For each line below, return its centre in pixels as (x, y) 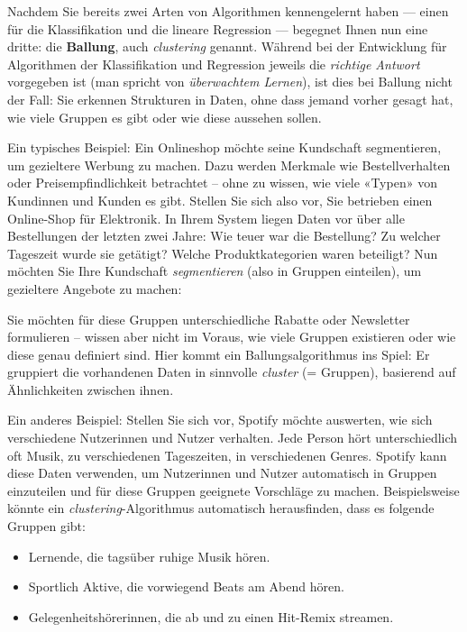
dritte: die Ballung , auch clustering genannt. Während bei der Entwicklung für (227, 46)
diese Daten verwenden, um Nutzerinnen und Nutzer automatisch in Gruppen (222, 473)
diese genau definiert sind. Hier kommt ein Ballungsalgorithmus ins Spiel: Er (219, 354)
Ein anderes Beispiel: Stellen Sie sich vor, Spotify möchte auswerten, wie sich (220, 420)
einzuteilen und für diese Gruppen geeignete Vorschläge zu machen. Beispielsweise (233, 490)
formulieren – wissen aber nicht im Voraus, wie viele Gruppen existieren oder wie (232, 337)
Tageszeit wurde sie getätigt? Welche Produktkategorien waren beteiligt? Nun (223, 253)
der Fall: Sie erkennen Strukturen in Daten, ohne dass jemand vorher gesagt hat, (230, 99)
